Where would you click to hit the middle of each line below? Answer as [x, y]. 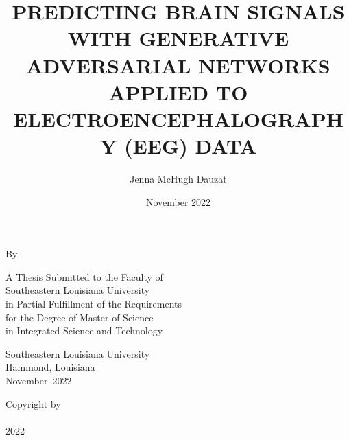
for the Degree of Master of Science [80, 317]
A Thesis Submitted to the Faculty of [84, 276]
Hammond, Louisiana [50, 367]
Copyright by [33, 403]
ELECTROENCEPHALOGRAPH [178, 118]
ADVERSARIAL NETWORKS [178, 65]
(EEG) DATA [190, 146]
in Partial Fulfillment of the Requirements [94, 304]
